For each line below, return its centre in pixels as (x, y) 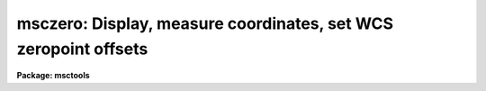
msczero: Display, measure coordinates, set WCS (205, 23)
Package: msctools (53, 76)
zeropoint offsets (82, 49)
